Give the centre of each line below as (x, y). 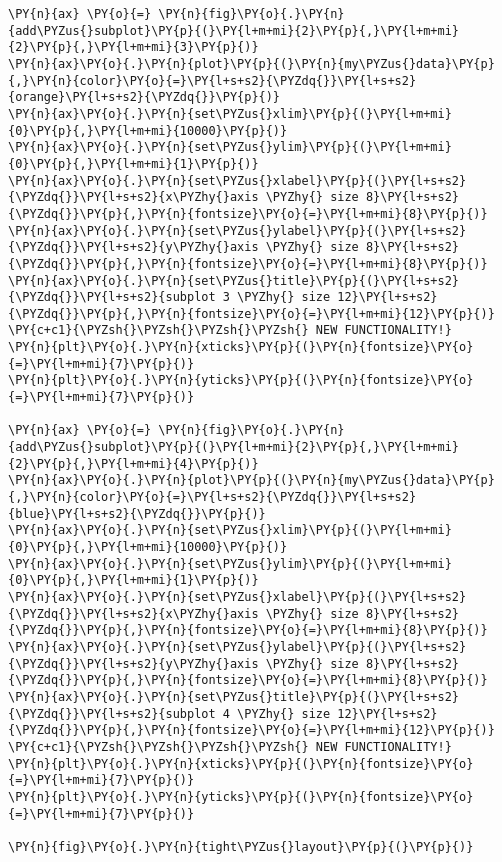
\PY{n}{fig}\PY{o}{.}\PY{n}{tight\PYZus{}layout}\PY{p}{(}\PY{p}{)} (241, 846)
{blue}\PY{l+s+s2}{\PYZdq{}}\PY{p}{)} (137, 513)
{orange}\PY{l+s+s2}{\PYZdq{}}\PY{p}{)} (144, 97)
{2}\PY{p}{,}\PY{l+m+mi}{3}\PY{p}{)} (133, 47)
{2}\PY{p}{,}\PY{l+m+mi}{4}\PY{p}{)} (133, 463)
